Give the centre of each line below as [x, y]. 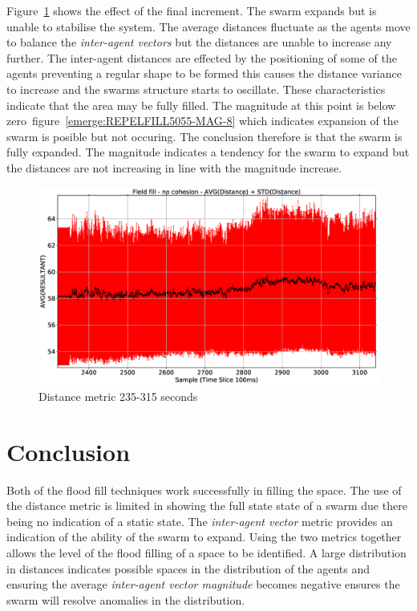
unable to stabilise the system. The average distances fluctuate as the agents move [208, 26]
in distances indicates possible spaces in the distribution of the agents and [188, 568]
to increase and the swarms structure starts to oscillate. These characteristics [196, 89]
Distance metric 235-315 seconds [118, 396]
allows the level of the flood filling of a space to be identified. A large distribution [206, 552]
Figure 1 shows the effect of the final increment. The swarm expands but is [192, 10]
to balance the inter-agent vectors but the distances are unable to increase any [199, 42]
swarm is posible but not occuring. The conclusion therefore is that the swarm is [204, 136]
